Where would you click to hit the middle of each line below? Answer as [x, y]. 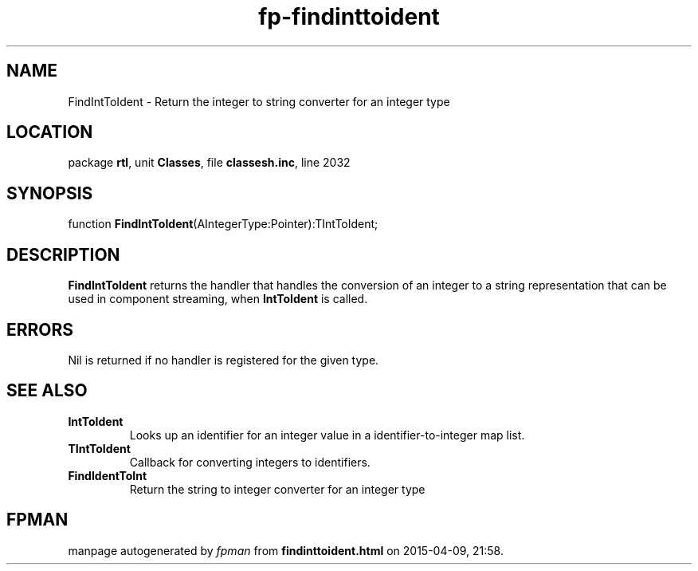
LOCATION [50, 132]
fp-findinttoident [349, 17]
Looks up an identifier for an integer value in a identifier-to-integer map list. [327, 435]
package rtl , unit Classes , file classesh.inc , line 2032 [209, 163]
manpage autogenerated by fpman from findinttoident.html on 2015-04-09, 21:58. [286, 550]
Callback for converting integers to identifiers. [250, 462]
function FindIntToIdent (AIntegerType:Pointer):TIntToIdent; [223, 224]
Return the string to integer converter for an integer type [277, 489]
